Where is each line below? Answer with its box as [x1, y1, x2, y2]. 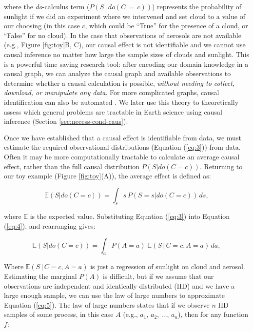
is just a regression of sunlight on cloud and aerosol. [90, 261, 245, 272]
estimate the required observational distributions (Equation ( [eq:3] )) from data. [4, 142, 241, 152]
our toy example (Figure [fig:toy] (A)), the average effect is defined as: [4, 171, 211, 181]
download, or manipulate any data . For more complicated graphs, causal [4, 87, 219, 98]
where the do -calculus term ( [4, 1, 90, 11]
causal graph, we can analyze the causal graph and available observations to [4, 68, 231, 78]
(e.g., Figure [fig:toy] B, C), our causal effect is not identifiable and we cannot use [4, 39, 246, 50]
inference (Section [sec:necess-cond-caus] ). [4, 116, 128, 126]
